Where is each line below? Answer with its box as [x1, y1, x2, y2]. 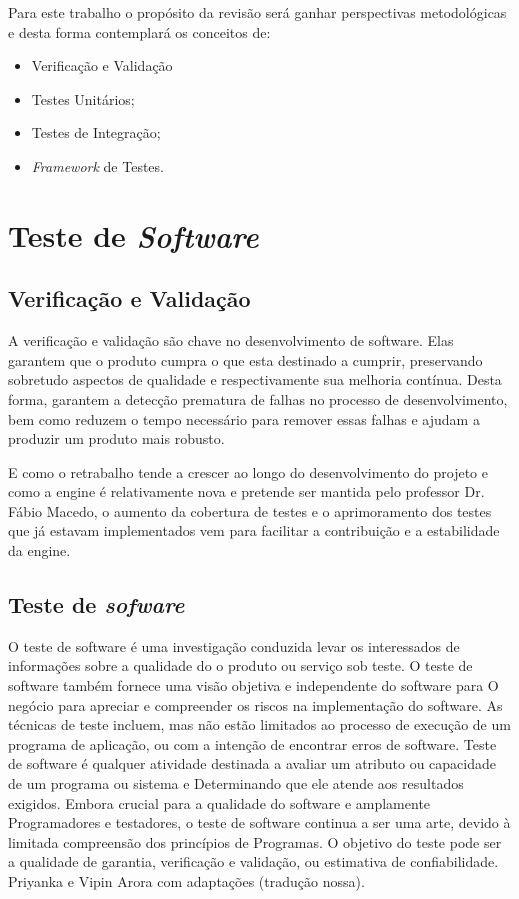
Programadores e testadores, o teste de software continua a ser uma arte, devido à [8, 812, 511, 833]
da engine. [8, 540, 71, 561]
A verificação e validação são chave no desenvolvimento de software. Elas [8, 330, 454, 351]
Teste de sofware [8, 589, 185, 620]
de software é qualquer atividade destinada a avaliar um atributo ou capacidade [8, 753, 496, 774]
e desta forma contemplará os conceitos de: [8, 21, 271, 42]
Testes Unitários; [31, 88, 135, 109]
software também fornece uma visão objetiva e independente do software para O [8, 675, 499, 696]
